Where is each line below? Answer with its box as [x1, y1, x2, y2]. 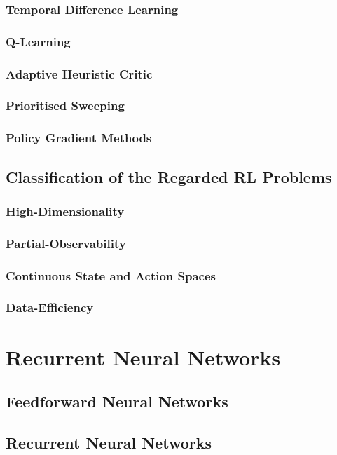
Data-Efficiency [6, 299, 94, 316]
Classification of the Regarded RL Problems [6, 165, 332, 187]
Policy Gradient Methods [6, 129, 152, 147]
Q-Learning [6, 32, 71, 50]
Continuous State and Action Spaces [6, 266, 216, 284]
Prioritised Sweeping [6, 97, 125, 114]
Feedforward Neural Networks [6, 391, 228, 412]
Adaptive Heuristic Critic [6, 64, 153, 82]
